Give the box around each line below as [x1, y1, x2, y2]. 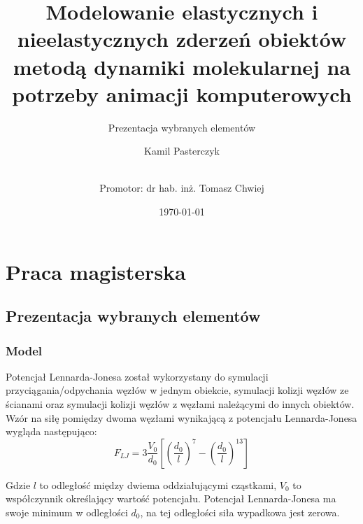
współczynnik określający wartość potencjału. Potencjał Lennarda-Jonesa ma [6, 491, 336, 506]
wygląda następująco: [6, 424, 97, 439]
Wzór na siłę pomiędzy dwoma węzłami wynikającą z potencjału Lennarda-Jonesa [6, 410, 357, 425]
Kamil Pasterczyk [143, 143, 220, 158]
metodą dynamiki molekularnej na [13, 52, 351, 80]
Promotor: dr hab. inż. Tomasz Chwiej [99, 180, 264, 195]
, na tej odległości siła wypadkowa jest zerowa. [140, 505, 340, 519]
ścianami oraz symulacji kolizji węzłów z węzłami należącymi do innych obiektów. [6, 397, 355, 411]
